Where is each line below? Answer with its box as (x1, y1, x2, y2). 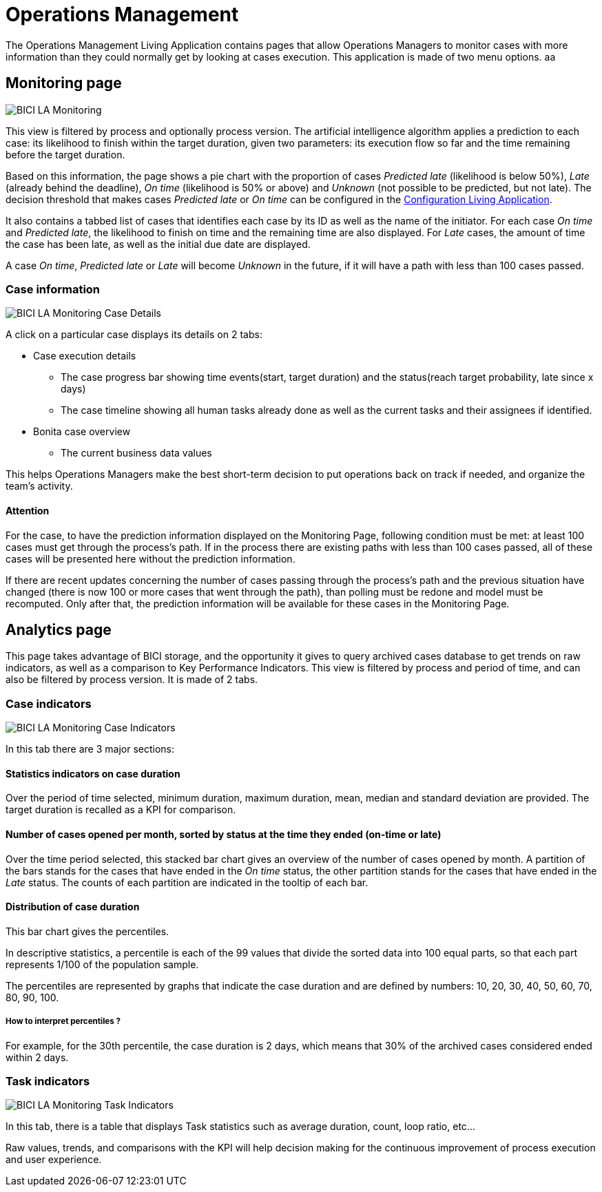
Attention (6, 504, 50, 516)
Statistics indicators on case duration (6, 767, 180, 780)
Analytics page (6, 620, 112, 638)
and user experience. (6, 1153, 102, 1166)
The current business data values (61, 447, 212, 459)
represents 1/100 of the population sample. (6, 958, 199, 970)
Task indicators (6, 1074, 90, 1088)
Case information (6, 282, 101, 296)
